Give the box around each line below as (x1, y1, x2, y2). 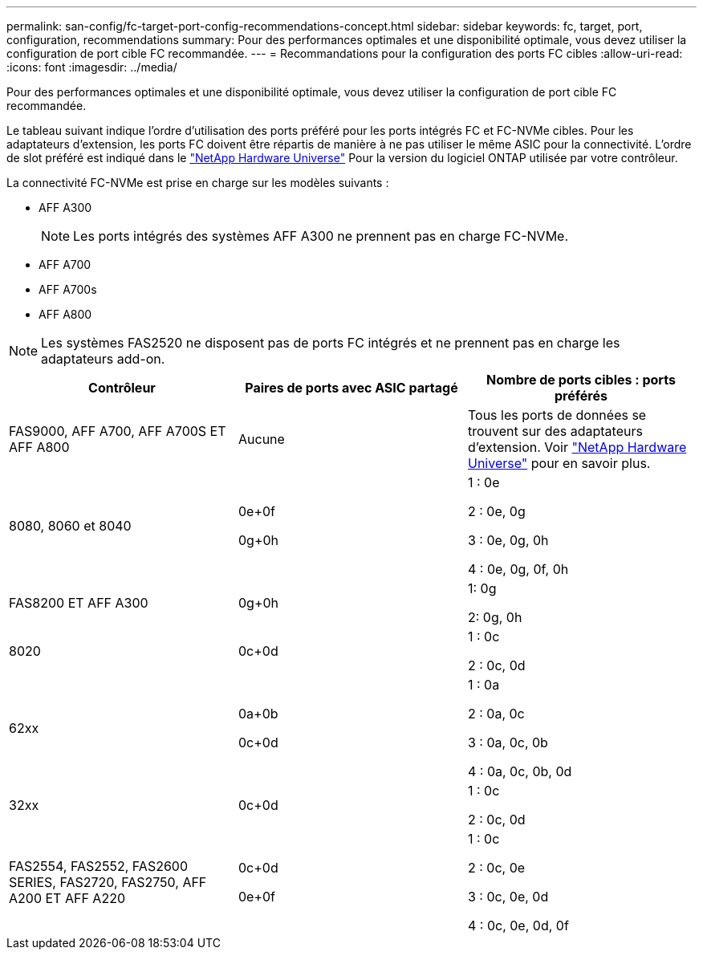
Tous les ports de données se (467, 407, 647, 423)
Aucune (238, 431, 285, 447)
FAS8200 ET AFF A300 (9, 595, 148, 611)
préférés (555, 388, 608, 404)
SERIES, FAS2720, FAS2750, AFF (9, 874, 207, 890)
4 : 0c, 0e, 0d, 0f (467, 917, 569, 934)
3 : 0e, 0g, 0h (467, 532, 549, 548)
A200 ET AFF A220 (9, 890, 126, 906)
